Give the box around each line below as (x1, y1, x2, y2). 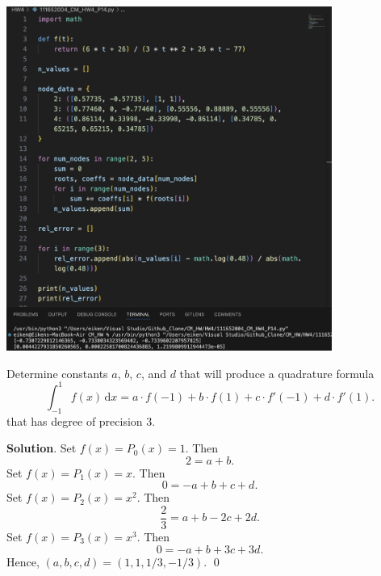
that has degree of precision (6, 412, 143, 429)
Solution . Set (6, 439, 77, 456)
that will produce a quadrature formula (179, 364, 375, 381)
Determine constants (6, 364, 108, 381)
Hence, (6, 553, 40, 570)
